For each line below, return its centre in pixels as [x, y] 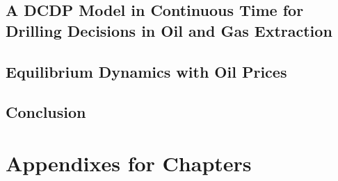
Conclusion [46, 112]
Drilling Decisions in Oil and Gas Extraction [169, 30]
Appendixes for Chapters [129, 163]
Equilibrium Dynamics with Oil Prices [146, 71]
